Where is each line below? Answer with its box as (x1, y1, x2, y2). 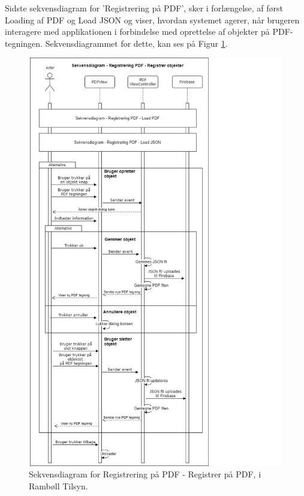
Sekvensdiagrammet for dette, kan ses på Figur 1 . (45, 37, 228, 49)
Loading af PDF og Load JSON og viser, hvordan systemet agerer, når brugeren (5, 13, 300, 26)
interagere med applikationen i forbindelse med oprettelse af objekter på (5, 25, 270, 38)
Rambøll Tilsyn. (29, 479, 88, 492)
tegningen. (5, 37, 43, 49)
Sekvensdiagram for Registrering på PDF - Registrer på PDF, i (29, 468, 261, 480)
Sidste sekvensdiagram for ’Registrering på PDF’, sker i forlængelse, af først (5, 2, 283, 14)
